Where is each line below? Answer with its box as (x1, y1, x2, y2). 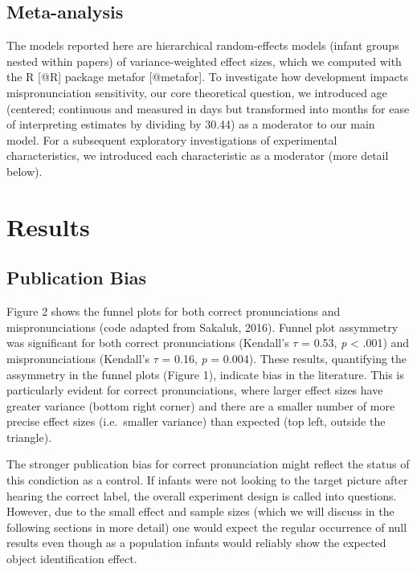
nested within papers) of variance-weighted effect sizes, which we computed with (6, 52, 402, 69)
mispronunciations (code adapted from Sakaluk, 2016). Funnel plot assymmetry (6, 318, 399, 335)
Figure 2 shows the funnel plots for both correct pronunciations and (6, 303, 341, 320)
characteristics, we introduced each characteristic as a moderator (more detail (6, 147, 389, 164)
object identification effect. (6, 550, 137, 567)
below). (6, 162, 43, 179)
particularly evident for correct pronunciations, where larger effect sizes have (6, 382, 383, 398)
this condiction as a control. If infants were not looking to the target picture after (6, 472, 408, 488)
